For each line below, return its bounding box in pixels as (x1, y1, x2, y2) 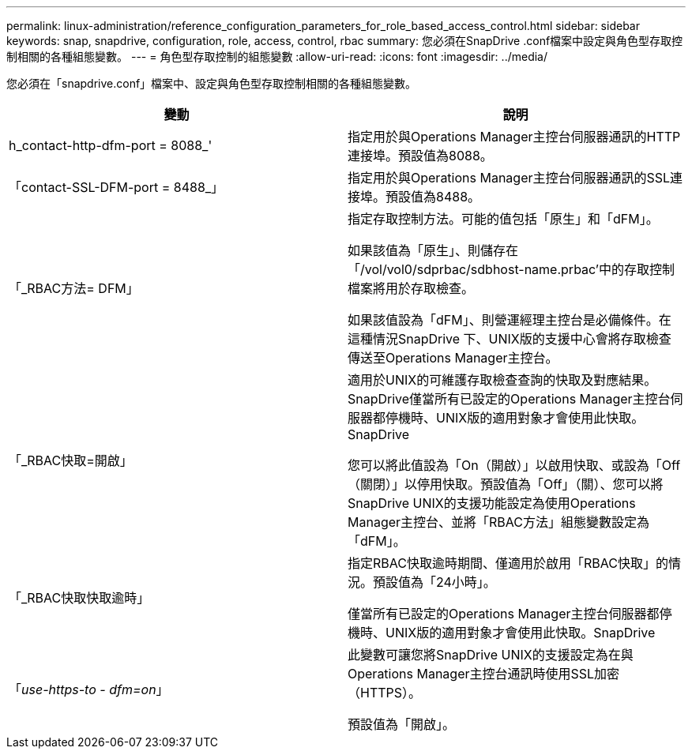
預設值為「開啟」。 (348, 716, 456, 732)
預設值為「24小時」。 (373, 574, 496, 590)
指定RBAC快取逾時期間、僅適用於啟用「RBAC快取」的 (348, 555, 668, 571)
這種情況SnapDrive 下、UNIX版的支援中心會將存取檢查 (348, 331, 671, 347)
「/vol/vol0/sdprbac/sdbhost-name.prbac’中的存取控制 (348, 261, 675, 277)
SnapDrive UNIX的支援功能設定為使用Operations (348, 495, 636, 511)
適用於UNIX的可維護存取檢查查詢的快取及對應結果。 (348, 372, 657, 388)
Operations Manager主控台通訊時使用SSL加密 (348, 666, 620, 682)
